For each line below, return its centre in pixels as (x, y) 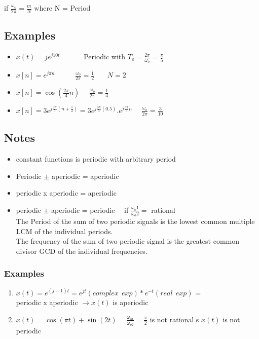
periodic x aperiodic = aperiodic (66, 193)
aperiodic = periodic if (90, 210)
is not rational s (174, 319)
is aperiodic (131, 302)
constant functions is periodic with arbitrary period (96, 159)
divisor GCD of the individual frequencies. (82, 251)
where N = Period (62, 8)
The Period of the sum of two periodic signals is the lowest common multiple (135, 221)
